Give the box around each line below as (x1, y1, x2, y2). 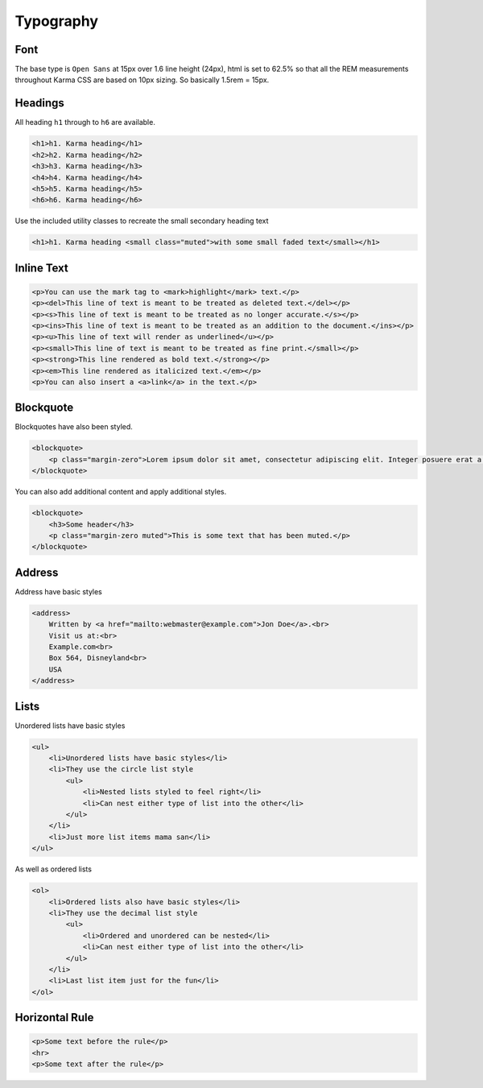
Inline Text (14, 261, 68, 275)
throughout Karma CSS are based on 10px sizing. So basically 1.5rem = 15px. (14, 75, 270, 85)
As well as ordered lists (14, 864, 93, 874)
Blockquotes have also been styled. (14, 422, 133, 432)
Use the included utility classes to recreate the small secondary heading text (14, 216, 269, 225)
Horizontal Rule (14, 1011, 94, 1024)
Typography (14, 12, 99, 30)
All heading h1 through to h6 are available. (14, 118, 156, 127)
